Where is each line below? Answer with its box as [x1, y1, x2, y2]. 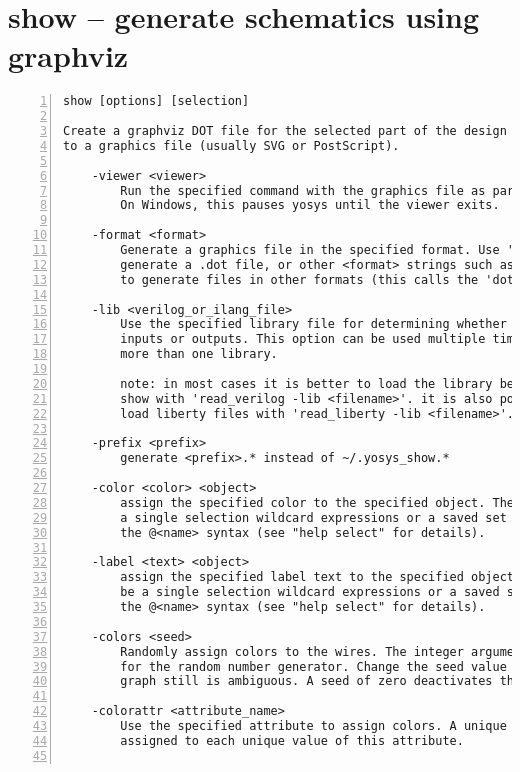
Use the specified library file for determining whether [120, 317, 507, 332]
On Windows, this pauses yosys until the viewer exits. [120, 198, 500, 213]
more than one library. [120, 347, 278, 362]
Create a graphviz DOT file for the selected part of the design [63, 124, 507, 139]
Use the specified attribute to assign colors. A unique [120, 719, 507, 734]
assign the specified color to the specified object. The [120, 495, 515, 510]
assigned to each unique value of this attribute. [120, 733, 464, 748]
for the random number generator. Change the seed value [120, 659, 507, 674]
